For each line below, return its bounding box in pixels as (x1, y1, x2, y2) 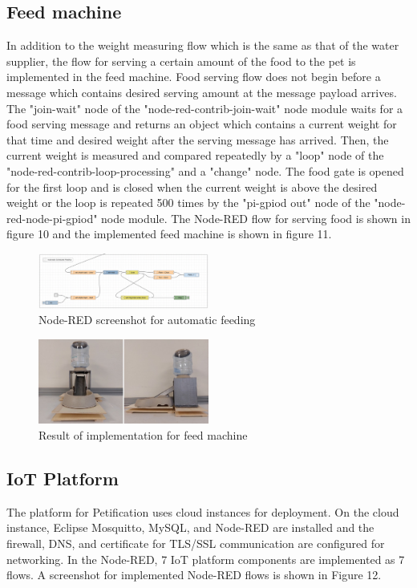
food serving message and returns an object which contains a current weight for (6, 116, 397, 132)
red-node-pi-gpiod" (6, 209, 98, 226)
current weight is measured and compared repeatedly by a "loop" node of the (6, 147, 384, 164)
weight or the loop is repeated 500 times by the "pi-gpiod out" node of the (6, 194, 370, 211)
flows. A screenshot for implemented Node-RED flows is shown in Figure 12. (6, 566, 382, 583)
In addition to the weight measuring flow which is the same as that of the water (6, 37, 399, 54)
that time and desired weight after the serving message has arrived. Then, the (6, 131, 389, 148)
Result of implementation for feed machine (38, 427, 248, 444)
